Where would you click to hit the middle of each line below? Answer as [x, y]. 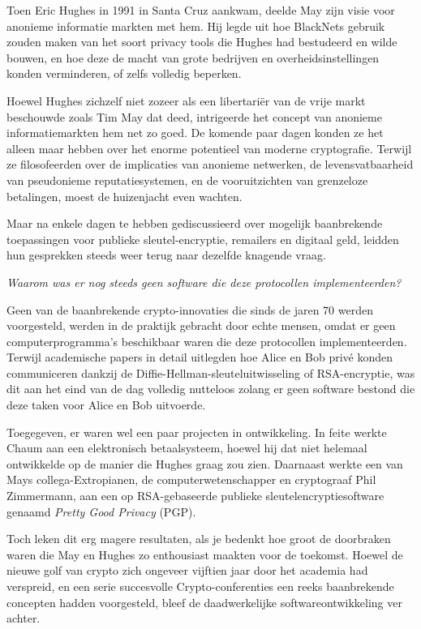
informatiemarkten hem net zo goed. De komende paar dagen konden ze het [195, 133]
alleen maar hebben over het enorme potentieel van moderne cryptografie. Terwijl [209, 148]
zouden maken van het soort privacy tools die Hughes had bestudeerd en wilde [202, 42]
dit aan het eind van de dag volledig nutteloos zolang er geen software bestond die [211, 389]
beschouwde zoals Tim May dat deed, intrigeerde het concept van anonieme [194, 116]
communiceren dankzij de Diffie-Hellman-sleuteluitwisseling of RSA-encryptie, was [211, 372]
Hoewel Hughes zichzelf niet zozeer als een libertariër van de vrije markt [186, 100]
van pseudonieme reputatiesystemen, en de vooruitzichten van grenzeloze [187, 180]
